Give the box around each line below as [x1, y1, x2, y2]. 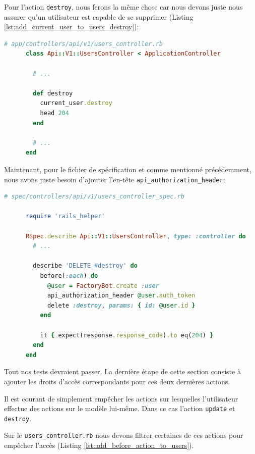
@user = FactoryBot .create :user [47, 282, 159, 289]
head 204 [40, 110, 69, 117]
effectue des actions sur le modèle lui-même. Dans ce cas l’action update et [4, 403, 235, 414]
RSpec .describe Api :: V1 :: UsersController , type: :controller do [25, 232, 246, 240]
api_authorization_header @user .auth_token [47, 292, 196, 299]
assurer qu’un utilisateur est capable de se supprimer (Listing [4, 11, 194, 22]
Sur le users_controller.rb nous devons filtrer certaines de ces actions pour [4, 430, 243, 440]
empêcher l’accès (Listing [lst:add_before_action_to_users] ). [4, 440, 194, 450]
